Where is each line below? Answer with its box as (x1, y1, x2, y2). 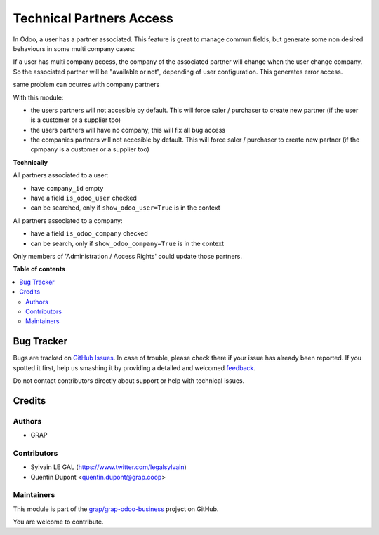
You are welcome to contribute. (13, 517, 104, 526)
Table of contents (13, 265, 66, 273)
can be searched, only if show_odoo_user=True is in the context (30, 203, 220, 212)
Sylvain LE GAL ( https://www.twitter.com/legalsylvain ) (30, 463, 187, 471)
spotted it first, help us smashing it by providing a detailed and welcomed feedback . (13, 363, 256, 372)
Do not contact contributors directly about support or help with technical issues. (13, 377, 245, 385)
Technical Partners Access (13, 11, 173, 26)
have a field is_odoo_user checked (30, 194, 137, 203)
